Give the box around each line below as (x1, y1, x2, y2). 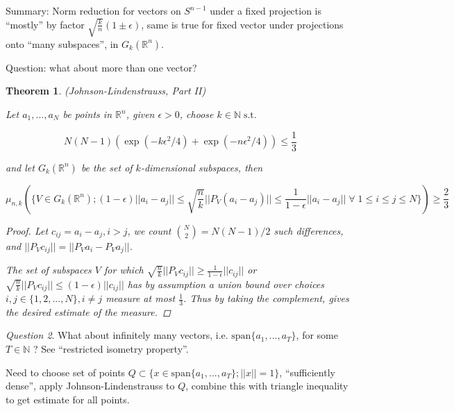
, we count (127, 223, 171, 237)
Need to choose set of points (6, 364, 126, 379)
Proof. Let (6, 223, 49, 237)
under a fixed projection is (210, 3, 322, 17)
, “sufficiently (279, 364, 335, 379)
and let (6, 160, 35, 174)
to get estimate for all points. (6, 392, 130, 406)
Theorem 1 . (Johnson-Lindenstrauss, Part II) (6, 83, 206, 98)
